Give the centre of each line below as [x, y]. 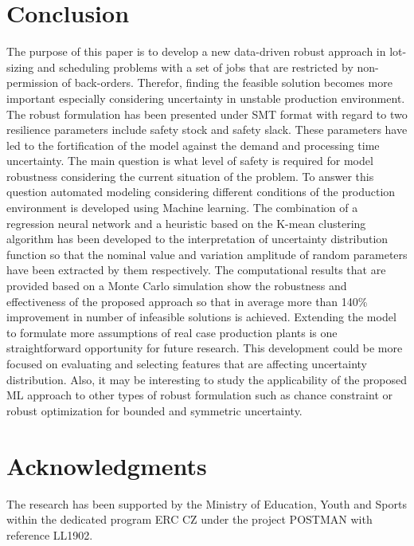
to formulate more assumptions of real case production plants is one [172, 332]
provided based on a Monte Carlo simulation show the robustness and [177, 286]
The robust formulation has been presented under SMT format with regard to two [207, 114]
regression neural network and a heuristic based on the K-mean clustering [186, 223]
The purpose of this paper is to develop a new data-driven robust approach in [196, 51]
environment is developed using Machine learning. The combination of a [182, 208]
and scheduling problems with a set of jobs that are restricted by [195, 67]
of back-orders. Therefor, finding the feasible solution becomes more [227, 82]
